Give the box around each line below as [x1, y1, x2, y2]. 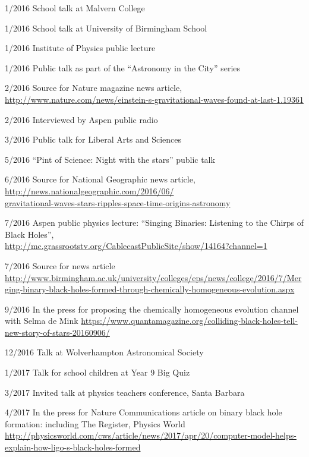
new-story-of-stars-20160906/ [5, 326, 110, 338]
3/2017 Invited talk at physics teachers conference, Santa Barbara [5, 386, 245, 398]
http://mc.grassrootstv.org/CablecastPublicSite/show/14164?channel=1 [5, 239, 267, 252]
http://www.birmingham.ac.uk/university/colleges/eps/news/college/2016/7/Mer [5, 271, 302, 283]
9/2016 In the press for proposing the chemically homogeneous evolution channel [5, 302, 299, 315]
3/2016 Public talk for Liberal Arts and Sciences [5, 133, 182, 146]
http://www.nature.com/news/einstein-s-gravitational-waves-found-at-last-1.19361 [5, 93, 304, 105]
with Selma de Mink [5, 314, 78, 327]
